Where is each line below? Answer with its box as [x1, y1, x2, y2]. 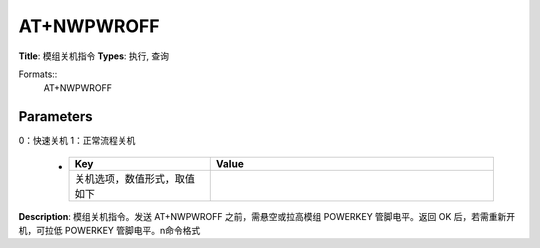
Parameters [18, 108, 93, 125]
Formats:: [18, 68, 58, 80]
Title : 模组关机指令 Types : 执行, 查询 [18, 50, 170, 62]
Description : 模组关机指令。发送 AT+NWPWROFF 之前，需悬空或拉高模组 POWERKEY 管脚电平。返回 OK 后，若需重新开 [18, 210, 516, 222]
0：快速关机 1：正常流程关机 [18, 135, 136, 147]
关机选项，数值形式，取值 [74, 171, 195, 185]
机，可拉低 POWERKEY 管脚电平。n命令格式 [18, 225, 201, 237]
